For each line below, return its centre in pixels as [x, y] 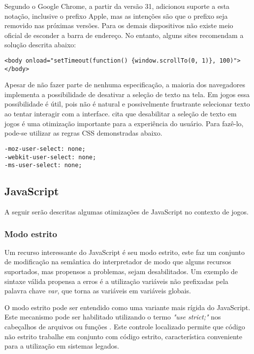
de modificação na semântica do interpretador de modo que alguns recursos [118, 262]
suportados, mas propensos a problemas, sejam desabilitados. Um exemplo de [121, 271]
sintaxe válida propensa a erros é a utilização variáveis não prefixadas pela [116, 281]
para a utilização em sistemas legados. [62, 346]
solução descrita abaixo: [40, 45]
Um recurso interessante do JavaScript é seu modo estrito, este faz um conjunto [125, 252]
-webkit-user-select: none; [50, 157]
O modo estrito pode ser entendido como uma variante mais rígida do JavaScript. [127, 307]
